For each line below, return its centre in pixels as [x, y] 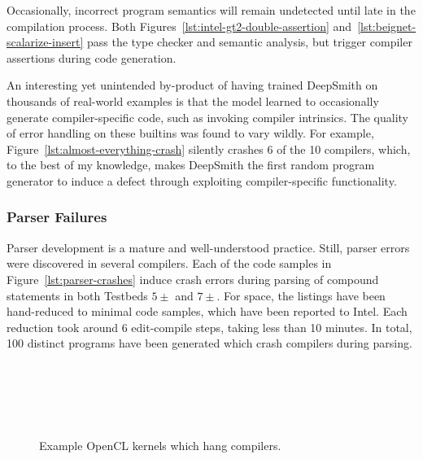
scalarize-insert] [45, 42]
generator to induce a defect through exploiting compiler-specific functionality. [202, 180]
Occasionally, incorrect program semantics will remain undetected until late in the [211, 10]
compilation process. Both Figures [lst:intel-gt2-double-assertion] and [179, 26]
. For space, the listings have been [301, 295]
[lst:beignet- [387, 26]
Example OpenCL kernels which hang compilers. [160, 446]
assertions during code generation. [92, 57]
